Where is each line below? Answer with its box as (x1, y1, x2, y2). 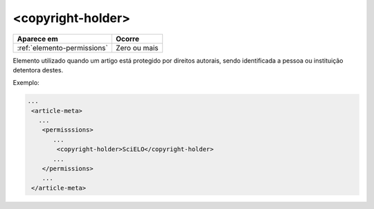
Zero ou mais (115, 43, 159, 52)
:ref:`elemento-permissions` (17, 43, 109, 52)
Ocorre (115, 34, 140, 43)
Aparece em (17, 34, 58, 43)
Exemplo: (12, 79, 39, 87)
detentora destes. (12, 66, 64, 74)
